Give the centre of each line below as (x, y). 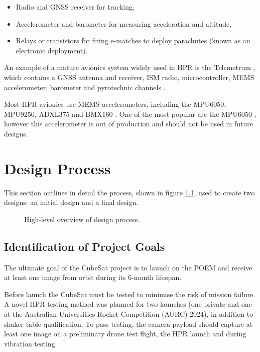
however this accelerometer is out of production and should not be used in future (128, 124)
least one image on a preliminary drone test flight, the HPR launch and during (125, 334)
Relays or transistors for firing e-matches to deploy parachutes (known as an (133, 41)
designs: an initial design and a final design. (71, 202)
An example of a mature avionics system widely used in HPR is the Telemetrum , (130, 67)
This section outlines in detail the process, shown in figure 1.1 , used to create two (129, 192)
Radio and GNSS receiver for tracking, (75, 7)
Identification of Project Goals (85, 246)
